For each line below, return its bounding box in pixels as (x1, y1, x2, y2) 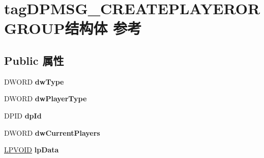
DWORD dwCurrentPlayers (4, 127, 100, 138)
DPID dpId (4, 110, 42, 121)
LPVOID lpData (4, 144, 59, 155)
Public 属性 (4, 52, 64, 68)
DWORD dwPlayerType (4, 93, 87, 104)
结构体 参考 (65, 18, 142, 38)
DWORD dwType (4, 76, 64, 87)
